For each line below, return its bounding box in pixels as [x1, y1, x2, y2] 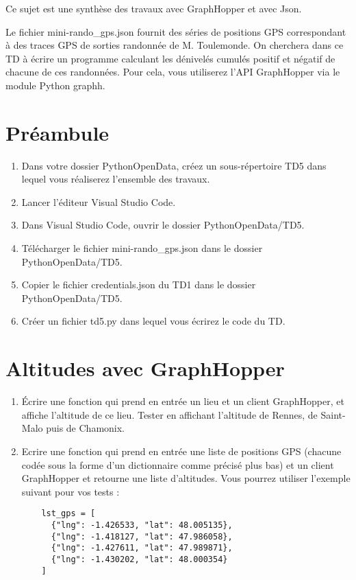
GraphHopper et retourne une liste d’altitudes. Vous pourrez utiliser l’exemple [21, 471, 351, 485]
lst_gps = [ [41, 509, 96, 519]
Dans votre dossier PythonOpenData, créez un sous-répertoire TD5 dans [21, 158, 327, 172]
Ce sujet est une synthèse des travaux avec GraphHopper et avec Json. [5, 1, 302, 15]
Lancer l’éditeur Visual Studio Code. [21, 194, 176, 209]
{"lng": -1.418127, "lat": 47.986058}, [51, 531, 233, 542]
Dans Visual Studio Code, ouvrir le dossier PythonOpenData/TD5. [21, 218, 305, 232]
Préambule [5, 118, 110, 146]
